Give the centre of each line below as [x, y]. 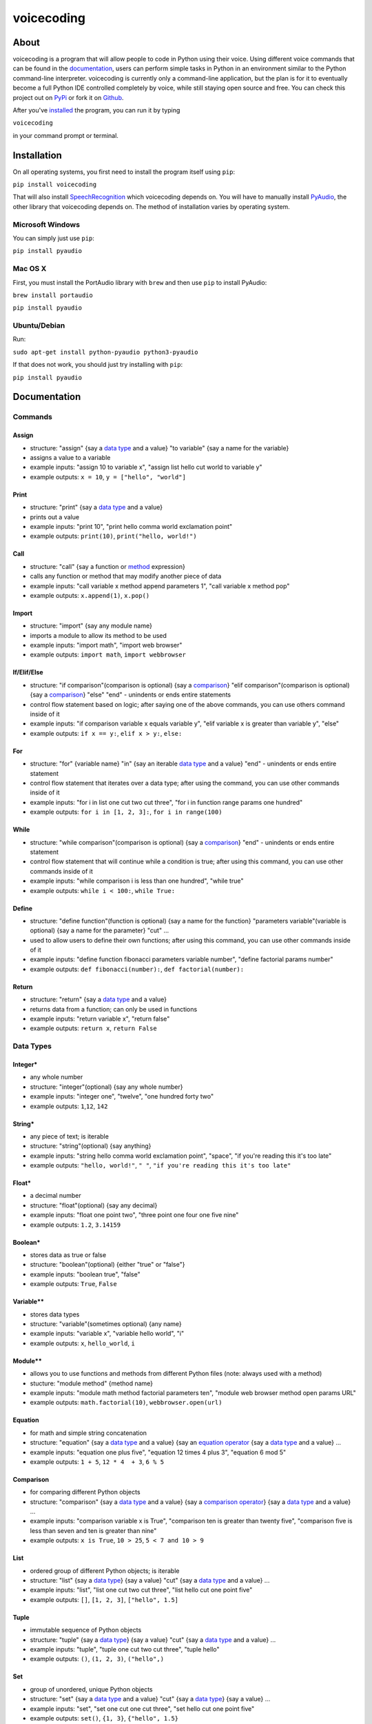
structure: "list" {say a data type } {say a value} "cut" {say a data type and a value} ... [150, 1581]
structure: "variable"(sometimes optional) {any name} [106, 1324]
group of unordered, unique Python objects [91, 1689]
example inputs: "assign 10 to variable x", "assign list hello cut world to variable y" [146, 467]
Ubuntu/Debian [39, 325]
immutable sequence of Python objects [86, 1630]
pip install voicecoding [54, 185]
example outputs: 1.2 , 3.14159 [75, 1225]
